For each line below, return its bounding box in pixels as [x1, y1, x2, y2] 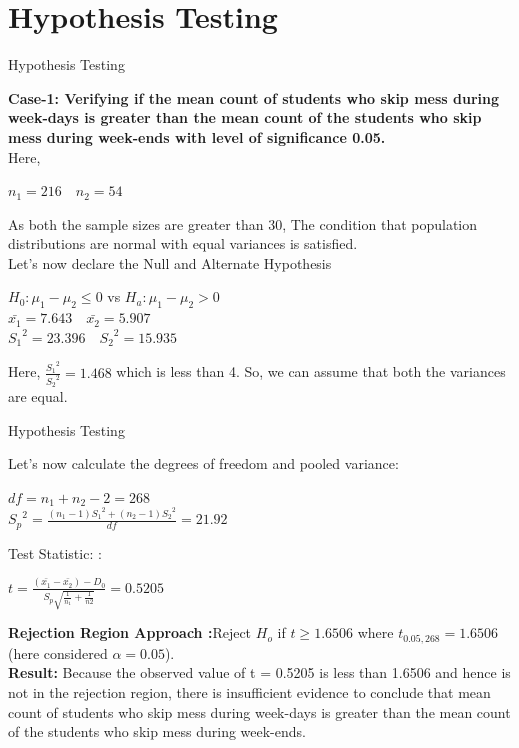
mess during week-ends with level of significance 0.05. [8, 126, 386, 147]
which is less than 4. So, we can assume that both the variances [116, 361, 506, 382]
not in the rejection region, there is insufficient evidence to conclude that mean [8, 682, 491, 703]
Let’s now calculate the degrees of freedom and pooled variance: [8, 453, 399, 474]
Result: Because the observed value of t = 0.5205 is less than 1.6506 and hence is [8, 662, 511, 683]
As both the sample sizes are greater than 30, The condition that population [8, 213, 478, 234]
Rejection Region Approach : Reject [8, 622, 252, 643]
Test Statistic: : [8, 542, 102, 563]
